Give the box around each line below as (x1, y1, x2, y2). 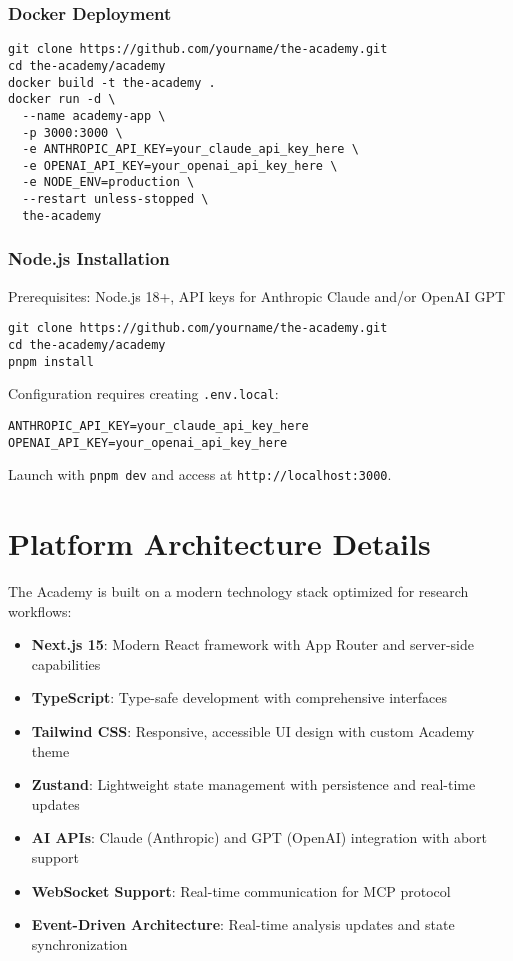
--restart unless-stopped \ (22, 192, 209, 207)
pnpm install (8, 354, 94, 369)
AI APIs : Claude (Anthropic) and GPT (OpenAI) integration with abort (31, 827, 488, 848)
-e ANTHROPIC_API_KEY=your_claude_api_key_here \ (22, 142, 359, 157)
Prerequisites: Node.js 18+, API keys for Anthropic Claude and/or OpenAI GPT (8, 285, 506, 306)
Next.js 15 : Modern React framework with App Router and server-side (31, 634, 474, 655)
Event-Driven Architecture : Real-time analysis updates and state (31, 914, 455, 935)
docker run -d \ (8, 92, 116, 107)
